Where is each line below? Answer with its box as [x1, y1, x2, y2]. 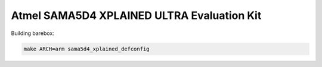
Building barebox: [11, 30, 55, 37]
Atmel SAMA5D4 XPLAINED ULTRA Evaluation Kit [11, 9, 262, 22]
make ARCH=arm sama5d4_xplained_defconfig [23, 45, 150, 52]
